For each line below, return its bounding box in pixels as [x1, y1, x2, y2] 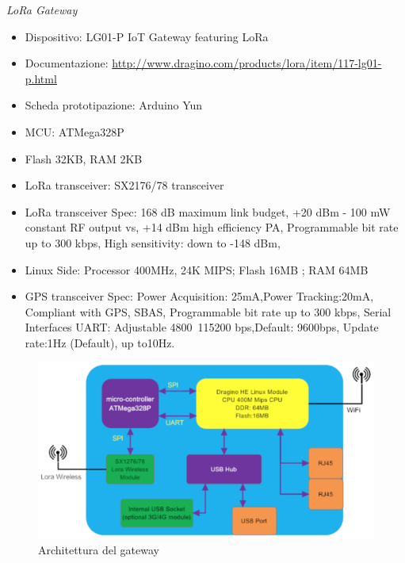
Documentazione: [25, 55, 109, 71]
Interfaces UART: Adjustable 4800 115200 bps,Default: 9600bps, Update [25, 319, 379, 335]
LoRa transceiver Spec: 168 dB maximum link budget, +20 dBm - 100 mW [25, 203, 391, 220]
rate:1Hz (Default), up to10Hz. [25, 334, 175, 350]
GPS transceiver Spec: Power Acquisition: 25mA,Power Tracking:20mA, [25, 288, 374, 304]
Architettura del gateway [38, 541, 159, 557]
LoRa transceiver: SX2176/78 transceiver [25, 177, 224, 193]
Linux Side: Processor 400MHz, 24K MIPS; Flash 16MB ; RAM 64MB [25, 261, 369, 278]
